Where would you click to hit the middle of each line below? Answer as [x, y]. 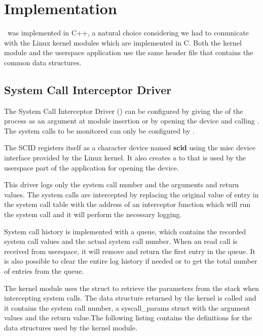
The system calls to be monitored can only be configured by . [99, 130]
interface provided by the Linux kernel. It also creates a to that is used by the [125, 158]
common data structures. [43, 62]
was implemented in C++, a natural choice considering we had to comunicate [128, 33]
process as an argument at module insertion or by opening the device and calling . [132, 121]
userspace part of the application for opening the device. [91, 167]
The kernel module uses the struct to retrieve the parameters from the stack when [132, 288]
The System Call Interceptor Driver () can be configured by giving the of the [124, 111]
